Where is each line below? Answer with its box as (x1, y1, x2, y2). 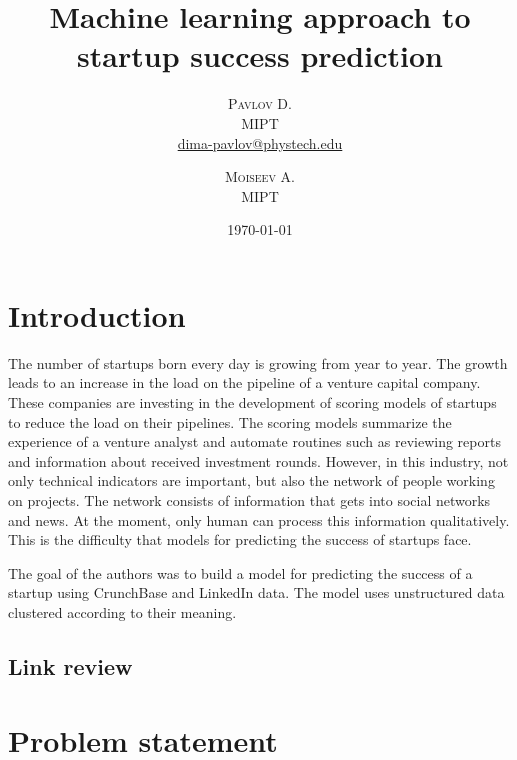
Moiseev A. (225, 166, 295, 187)
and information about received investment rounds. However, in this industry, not (8, 450, 509, 471)
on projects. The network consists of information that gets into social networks (8, 489, 491, 510)
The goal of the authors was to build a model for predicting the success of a (8, 562, 473, 583)
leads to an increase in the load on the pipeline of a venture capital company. (8, 372, 481, 393)
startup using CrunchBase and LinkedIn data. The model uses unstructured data (8, 582, 505, 603)
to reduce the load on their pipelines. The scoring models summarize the (8, 411, 452, 432)
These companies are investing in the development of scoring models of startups (8, 392, 497, 412)
